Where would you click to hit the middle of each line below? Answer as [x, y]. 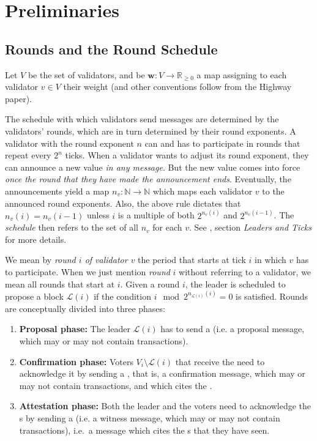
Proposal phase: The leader [75, 329]
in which [270, 260]
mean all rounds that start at [60, 283]
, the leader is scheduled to [235, 283]
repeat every [28, 155]
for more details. [36, 239]
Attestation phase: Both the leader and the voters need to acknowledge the [165, 406]
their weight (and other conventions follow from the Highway [177, 87]
